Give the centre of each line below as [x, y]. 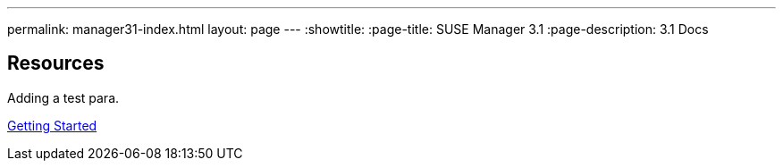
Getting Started [52, 125]
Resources [56, 63]
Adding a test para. [63, 97]
